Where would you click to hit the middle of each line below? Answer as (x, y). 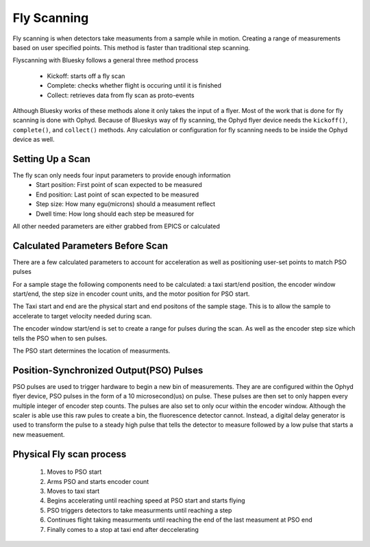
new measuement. (39, 434)
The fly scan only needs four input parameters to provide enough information (122, 175)
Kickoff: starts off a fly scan (86, 76)
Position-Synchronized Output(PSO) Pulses (108, 370)
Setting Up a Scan (51, 158)
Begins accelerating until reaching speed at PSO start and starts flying (146, 500)
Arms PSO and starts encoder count (98, 481)
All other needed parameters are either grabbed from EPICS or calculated (116, 226)
